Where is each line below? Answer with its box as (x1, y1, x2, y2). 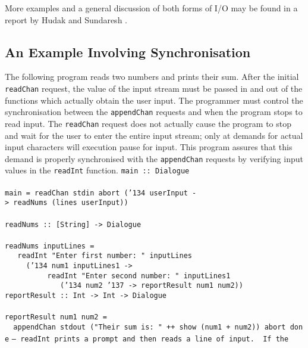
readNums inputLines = (5, 241, 95, 250)
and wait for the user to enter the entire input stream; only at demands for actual (5, 129, 303, 141)
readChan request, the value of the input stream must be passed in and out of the (5, 82, 303, 94)
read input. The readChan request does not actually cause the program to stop (5, 117, 292, 129)
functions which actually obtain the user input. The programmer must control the (5, 94, 303, 106)
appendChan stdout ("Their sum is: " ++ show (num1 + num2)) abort (13, 322, 286, 331)
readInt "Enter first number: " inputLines (17, 251, 192, 260)
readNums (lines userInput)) (13, 198, 128, 207)
